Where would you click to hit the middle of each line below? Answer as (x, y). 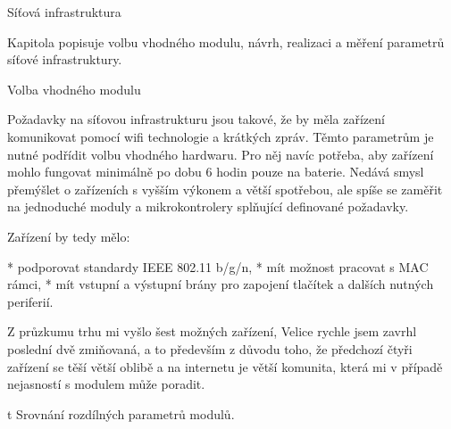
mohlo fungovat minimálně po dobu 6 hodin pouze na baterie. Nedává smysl (216, 172)
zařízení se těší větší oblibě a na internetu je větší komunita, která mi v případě (225, 366)
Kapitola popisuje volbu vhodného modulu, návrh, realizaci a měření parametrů (226, 41)
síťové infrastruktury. (65, 59)
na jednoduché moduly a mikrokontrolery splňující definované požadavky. (208, 206)
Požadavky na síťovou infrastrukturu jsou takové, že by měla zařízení (196, 119)
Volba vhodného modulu (74, 89)
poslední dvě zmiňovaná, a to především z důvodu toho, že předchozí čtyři (210, 348)
